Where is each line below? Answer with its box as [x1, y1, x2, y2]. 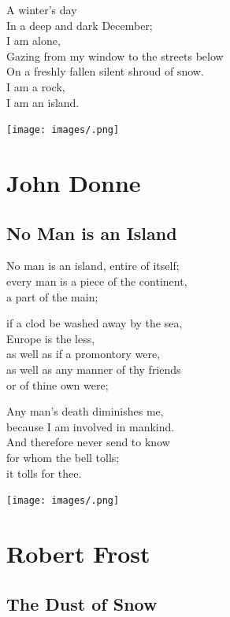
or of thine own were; [6, 376, 109, 393]
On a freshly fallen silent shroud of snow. [6, 63, 204, 79]
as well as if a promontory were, [6, 345, 161, 362]
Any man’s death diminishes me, [6, 403, 164, 419]
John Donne [6, 167, 141, 198]
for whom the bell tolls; [6, 449, 120, 465]
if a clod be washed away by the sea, [6, 315, 183, 331]
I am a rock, [6, 78, 65, 94]
